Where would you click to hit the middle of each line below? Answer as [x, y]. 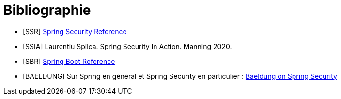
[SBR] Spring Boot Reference [69, 61]
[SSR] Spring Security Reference [75, 31]
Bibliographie [47, 10]
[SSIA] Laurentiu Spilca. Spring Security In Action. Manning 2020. [127, 46]
